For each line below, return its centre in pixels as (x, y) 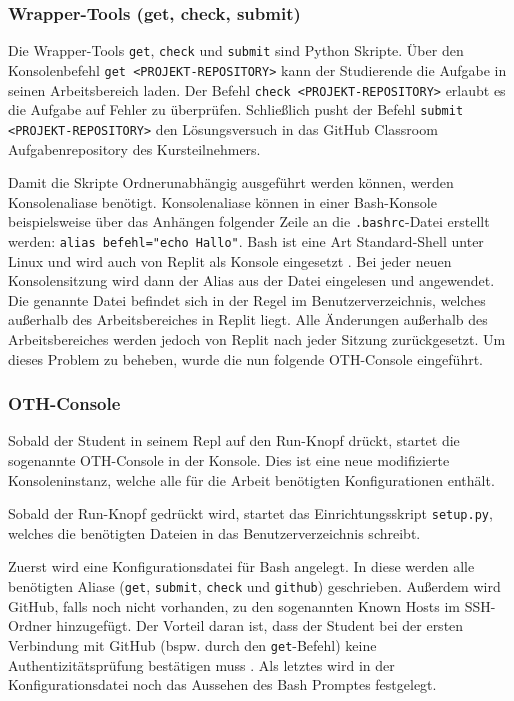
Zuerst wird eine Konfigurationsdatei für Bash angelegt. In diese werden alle (241, 566)
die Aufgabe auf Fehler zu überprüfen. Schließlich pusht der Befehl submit (236, 109)
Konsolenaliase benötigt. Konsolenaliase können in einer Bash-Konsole (222, 201)
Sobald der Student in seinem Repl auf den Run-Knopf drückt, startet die (234, 440)
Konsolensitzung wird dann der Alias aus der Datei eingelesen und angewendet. (251, 280)
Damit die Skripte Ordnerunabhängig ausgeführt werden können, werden (231, 182)
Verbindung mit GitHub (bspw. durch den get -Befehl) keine (192, 644)
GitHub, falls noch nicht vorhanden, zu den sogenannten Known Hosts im (234, 605)
